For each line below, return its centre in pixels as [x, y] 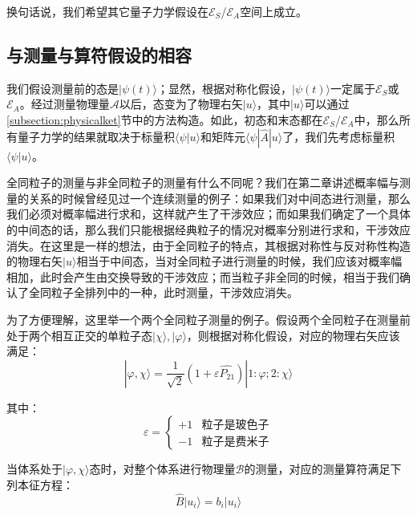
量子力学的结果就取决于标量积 [96, 136]
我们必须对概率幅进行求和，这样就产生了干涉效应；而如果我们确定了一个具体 [208, 214]
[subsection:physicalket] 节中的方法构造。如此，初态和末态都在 [165, 119]
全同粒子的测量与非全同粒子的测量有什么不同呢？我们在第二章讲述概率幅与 [203, 182]
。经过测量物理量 [65, 104]
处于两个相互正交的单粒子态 [79, 335]
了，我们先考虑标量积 [339, 136]
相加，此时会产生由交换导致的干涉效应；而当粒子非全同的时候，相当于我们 [203, 276]
